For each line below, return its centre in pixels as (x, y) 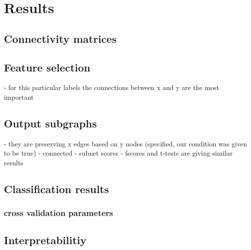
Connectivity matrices (60, 38)
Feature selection (47, 67)
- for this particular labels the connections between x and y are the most (112, 87)
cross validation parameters (59, 213)
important (19, 97)
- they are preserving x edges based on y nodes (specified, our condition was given (125, 143)
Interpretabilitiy (45, 240)
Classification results (56, 188)
